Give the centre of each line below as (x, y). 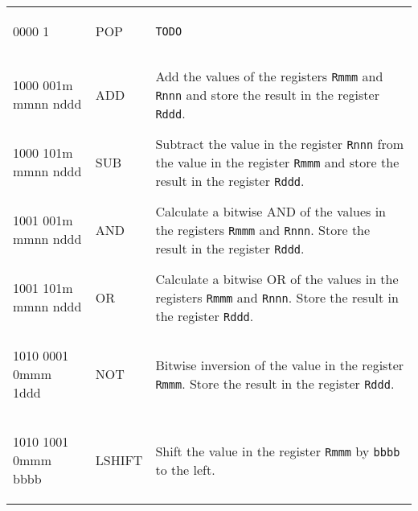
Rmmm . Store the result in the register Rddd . (275, 383)
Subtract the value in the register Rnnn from (280, 143)
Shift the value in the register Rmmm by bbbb (278, 451)
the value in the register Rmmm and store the (277, 162)
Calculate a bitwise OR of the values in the (277, 278)
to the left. (185, 469)
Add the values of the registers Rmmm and (269, 76)
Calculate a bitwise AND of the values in (271, 211)
